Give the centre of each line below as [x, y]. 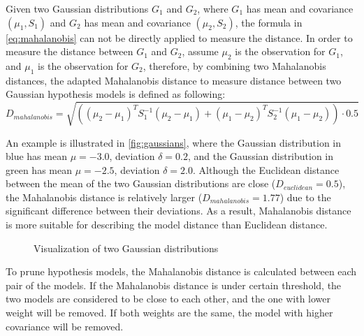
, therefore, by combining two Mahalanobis [234, 65]
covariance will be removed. [65, 326]
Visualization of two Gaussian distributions [126, 248]
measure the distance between [70, 51]
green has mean [39, 169]
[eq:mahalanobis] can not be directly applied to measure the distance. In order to [179, 37]
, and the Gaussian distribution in [261, 156]
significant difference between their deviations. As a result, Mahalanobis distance [179, 211]
